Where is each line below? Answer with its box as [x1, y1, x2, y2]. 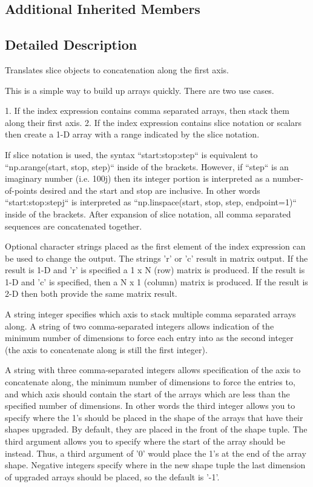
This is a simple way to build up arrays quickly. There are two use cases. [5, 84, 274, 96]
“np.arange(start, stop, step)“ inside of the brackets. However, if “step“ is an [5, 160, 289, 173]
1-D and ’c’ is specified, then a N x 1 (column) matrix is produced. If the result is [5, 275, 308, 288]
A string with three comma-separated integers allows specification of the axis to [5, 363, 301, 376]
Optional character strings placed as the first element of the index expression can [5, 240, 306, 253]
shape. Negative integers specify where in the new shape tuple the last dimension [5, 459, 306, 471]
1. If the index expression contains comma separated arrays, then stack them [5, 104, 289, 117]
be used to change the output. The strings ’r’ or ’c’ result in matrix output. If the [5, 251, 308, 264]
